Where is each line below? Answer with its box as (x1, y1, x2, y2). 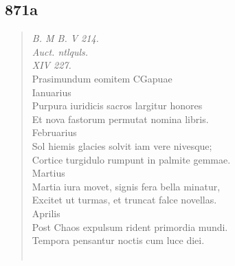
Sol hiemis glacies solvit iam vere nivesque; (32, 138, 212, 153)
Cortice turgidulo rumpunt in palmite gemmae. (32, 152, 231, 166)
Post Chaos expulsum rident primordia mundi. (32, 219, 228, 234)
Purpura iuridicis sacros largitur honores (32, 98, 203, 113)
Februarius (32, 125, 77, 140)
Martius (32, 166, 65, 180)
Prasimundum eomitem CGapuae (32, 71, 172, 85)
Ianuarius (32, 85, 71, 99)
